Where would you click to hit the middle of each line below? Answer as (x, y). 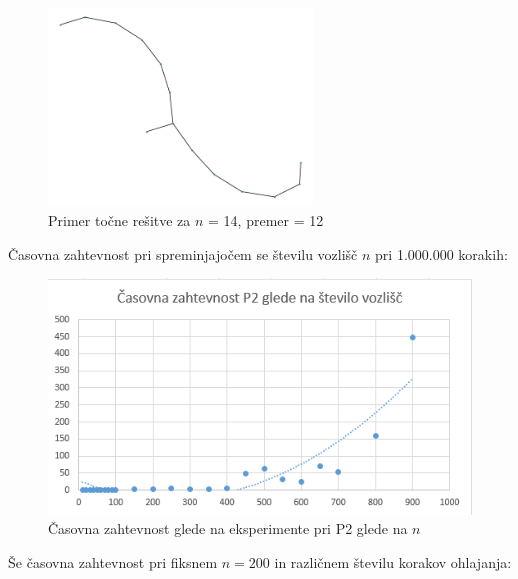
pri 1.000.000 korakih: (441, 253)
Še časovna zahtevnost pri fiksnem (113, 561)
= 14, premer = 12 (266, 220)
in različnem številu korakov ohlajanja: (393, 561)
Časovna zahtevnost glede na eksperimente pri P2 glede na (228, 528)
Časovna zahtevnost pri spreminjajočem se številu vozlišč (183, 253)
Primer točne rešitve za (119, 220)
